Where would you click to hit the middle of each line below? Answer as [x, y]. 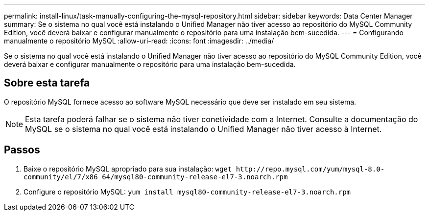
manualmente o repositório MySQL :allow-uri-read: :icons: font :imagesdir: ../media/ [139, 41]
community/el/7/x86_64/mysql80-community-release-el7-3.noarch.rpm [156, 177]
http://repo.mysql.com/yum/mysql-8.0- [310, 169]
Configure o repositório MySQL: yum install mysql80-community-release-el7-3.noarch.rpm [187, 192]
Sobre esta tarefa [47, 83]
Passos [22, 150]
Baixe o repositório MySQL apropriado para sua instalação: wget [128, 169]
